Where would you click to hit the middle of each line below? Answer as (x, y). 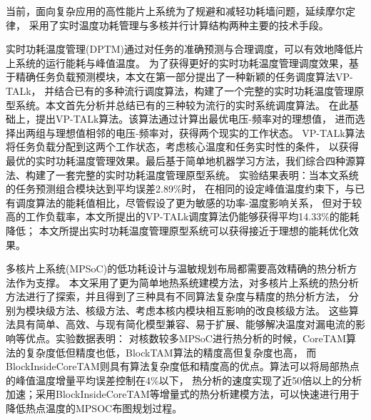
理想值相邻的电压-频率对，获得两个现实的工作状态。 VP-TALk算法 (210, 132)
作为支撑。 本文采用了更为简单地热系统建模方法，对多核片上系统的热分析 (187, 282)
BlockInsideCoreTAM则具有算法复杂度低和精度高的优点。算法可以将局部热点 (183, 366)
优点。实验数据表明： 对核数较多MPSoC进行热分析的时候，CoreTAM (186, 338)
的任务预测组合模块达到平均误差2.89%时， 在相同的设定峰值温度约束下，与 (181, 189)
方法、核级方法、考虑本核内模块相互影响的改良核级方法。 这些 (202, 310)
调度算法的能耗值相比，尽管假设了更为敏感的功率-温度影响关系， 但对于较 (189, 202)
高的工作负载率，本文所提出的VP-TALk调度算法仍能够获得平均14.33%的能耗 (183, 216)
